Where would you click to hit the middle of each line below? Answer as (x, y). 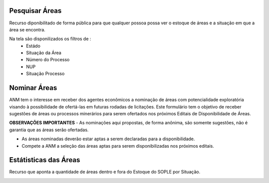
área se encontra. (27, 29)
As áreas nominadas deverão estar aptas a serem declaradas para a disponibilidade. (108, 139)
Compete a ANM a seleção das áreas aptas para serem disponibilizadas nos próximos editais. (118, 146)
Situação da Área (44, 53)
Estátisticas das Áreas (45, 160)
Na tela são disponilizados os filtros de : (50, 39)
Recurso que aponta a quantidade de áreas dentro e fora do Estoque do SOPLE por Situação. (105, 172)
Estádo (33, 46)
